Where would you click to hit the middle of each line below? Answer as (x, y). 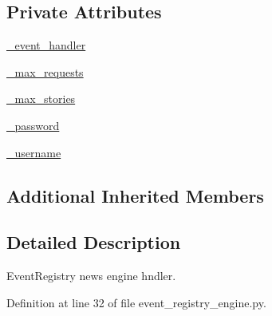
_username (34, 152)
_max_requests (45, 71)
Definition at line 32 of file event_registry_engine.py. (136, 302)
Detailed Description (94, 242)
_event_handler (46, 45)
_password (33, 125)
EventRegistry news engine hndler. (91, 276)
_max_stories (41, 99)
